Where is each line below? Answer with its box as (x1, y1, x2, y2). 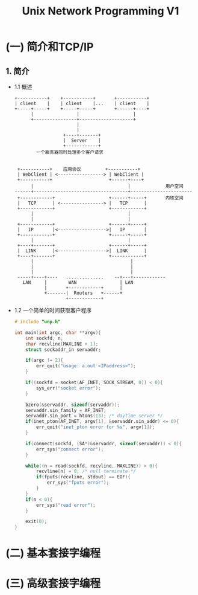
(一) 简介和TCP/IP (5, 40, 94, 54)
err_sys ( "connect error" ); (36, 446, 104, 452)
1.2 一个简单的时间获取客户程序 (14, 307, 91, 314)
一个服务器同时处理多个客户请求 (36, 149, 104, 155)
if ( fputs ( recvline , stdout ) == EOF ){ (36, 474, 131, 480)
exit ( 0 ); (25, 518, 48, 525)
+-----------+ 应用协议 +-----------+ (17, 166, 141, 172)
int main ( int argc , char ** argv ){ (14, 329, 101, 336)
